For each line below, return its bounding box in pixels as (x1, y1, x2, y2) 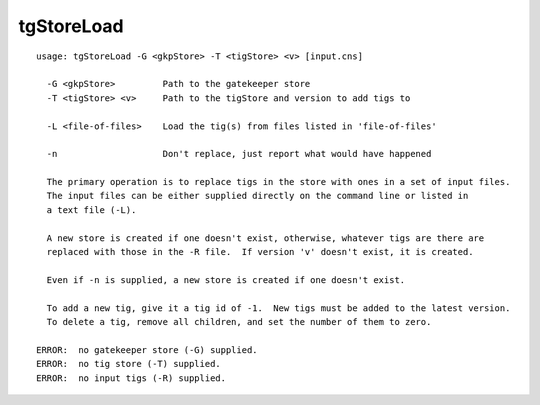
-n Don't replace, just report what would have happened (46, 148, 432, 160)
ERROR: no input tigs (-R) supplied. (36, 372, 227, 384)
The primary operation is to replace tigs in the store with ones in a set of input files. (46, 176, 511, 188)
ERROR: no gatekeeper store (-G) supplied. (36, 344, 259, 355)
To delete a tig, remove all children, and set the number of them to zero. (46, 316, 432, 327)
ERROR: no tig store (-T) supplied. (36, 358, 222, 370)
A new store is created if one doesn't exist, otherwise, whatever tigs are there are (46, 232, 485, 244)
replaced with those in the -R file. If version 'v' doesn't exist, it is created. (46, 246, 474, 258)
